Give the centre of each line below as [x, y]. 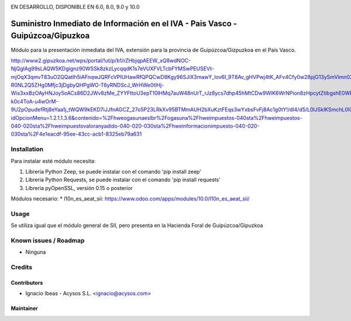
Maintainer [24, 308]
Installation [27, 149]
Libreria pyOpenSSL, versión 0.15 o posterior [79, 188]
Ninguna [36, 252]
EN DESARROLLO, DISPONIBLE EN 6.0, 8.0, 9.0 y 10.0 [75, 7]
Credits [21, 267]
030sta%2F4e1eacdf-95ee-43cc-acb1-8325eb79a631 [76, 134]
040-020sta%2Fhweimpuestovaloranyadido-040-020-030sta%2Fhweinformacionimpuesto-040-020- [135, 126]
